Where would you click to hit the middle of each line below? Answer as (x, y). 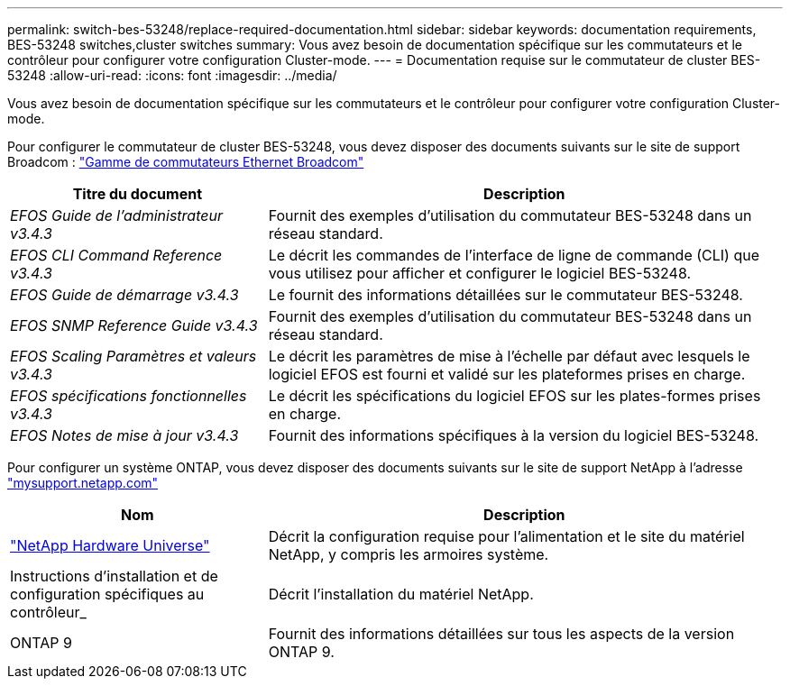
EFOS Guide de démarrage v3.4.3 (124, 295)
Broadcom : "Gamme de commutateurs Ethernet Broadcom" (186, 162)
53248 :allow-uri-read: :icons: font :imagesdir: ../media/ (172, 75)
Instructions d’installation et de (114, 576)
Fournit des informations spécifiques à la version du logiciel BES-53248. (514, 435)
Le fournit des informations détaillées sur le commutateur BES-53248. (505, 295)
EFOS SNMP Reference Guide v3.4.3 (134, 325)
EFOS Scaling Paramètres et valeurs (133, 356)
